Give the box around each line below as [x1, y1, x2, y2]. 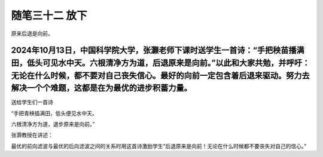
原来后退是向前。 [11, 30, 53, 37]
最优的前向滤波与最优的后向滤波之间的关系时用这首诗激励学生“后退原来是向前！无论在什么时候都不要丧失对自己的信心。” [11, 142, 307, 149]
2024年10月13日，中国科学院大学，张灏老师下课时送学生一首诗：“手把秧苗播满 [11, 45, 304, 56]
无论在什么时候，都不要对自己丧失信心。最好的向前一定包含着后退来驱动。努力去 [11, 70, 310, 81]
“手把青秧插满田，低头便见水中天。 [11, 109, 98, 116]
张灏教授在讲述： [11, 131, 53, 138]
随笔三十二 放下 [11, 9, 87, 22]
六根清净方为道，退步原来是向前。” [11, 121, 95, 128]
